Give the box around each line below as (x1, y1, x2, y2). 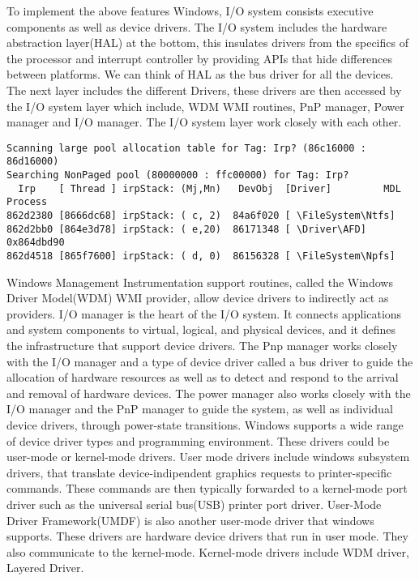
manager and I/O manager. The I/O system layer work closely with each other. (6, 113, 402, 130)
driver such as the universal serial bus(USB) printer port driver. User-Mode (6, 495, 382, 512)
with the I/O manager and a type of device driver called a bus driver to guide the (6, 352, 413, 370)
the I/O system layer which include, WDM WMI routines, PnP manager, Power (6, 97, 404, 114)
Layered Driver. (6, 559, 84, 576)
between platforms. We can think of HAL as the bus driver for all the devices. (6, 66, 394, 83)
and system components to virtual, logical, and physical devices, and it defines (6, 321, 396, 338)
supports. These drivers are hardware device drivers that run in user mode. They (6, 528, 408, 545)
